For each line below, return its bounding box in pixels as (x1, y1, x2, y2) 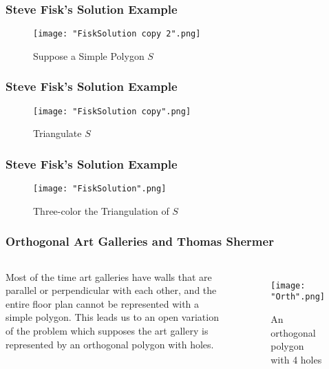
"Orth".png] (270, 292, 325, 302)
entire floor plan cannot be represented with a (6, 296, 200, 310)
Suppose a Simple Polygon (33, 48, 145, 63)
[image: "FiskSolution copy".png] (33, 106, 191, 116)
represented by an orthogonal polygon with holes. (6, 337, 214, 351)
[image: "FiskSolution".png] (33, 184, 167, 194)
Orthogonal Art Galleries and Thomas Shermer (6, 233, 274, 250)
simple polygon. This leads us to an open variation (6, 310, 219, 324)
